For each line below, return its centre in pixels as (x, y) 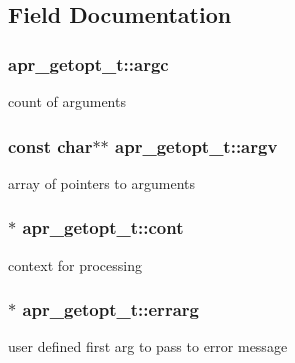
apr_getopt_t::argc (88, 63)
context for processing (75, 264)
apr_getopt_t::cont (103, 227)
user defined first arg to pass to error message (148, 346)
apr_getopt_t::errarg (110, 309)
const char (50, 145)
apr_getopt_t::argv (196, 145)
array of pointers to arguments (101, 182)
